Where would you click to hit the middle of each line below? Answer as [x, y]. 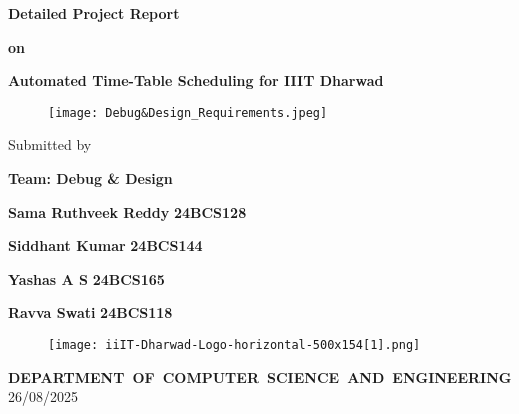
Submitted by [50, 144]
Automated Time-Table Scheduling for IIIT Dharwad [196, 80]
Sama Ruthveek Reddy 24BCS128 [127, 211]
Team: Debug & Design [90, 178]
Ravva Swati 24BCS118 [90, 312]
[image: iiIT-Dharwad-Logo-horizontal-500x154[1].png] [234, 345]
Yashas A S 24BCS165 [86, 278]
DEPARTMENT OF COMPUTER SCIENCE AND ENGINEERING [260, 376]
